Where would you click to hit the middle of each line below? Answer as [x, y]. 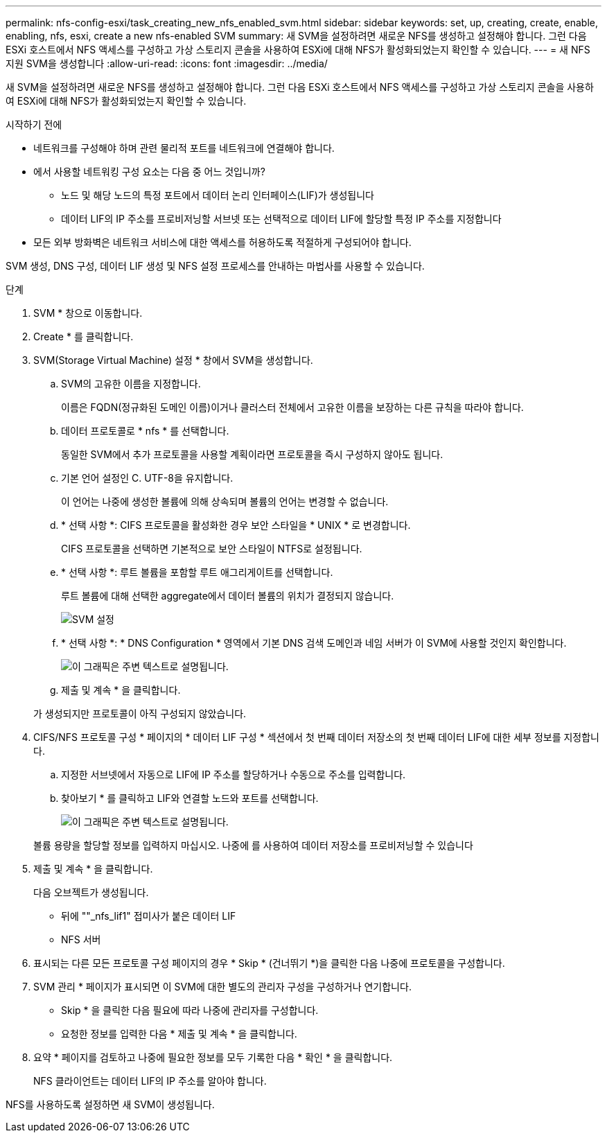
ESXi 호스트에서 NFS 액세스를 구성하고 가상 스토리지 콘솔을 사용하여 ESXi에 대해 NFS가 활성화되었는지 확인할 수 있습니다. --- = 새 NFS [298, 50]
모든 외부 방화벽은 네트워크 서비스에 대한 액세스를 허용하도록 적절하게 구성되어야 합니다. [222, 242]
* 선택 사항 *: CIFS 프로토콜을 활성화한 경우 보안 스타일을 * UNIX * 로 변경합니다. [236, 525]
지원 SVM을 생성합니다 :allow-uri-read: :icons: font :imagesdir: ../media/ [167, 63]
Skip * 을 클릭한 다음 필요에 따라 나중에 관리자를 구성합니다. [190, 1010]
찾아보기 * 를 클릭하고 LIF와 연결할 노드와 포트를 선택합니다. [190, 798]
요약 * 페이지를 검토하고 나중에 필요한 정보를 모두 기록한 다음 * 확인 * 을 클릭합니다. [213, 1057]
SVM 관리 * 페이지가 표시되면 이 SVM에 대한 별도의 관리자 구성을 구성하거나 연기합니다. [222, 987]
